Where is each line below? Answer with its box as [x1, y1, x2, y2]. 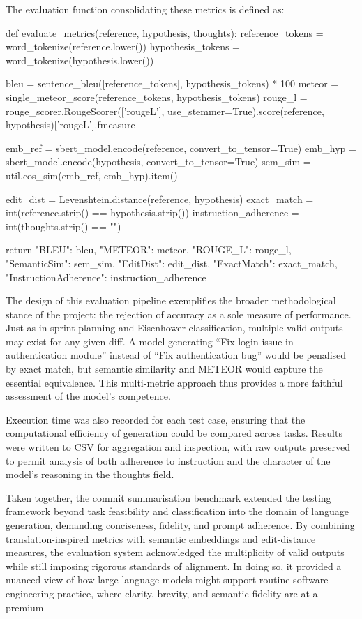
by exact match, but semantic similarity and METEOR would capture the [6, 361, 323, 376]
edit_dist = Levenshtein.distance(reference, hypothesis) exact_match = [6, 191, 314, 206]
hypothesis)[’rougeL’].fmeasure [6, 117, 135, 132]
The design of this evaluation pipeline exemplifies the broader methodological [6, 293, 336, 308]
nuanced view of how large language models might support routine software [6, 572, 329, 587]
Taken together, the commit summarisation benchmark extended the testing [6, 490, 331, 505]
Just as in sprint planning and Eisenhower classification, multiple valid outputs [6, 320, 343, 335]
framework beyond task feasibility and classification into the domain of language [6, 504, 349, 519]
